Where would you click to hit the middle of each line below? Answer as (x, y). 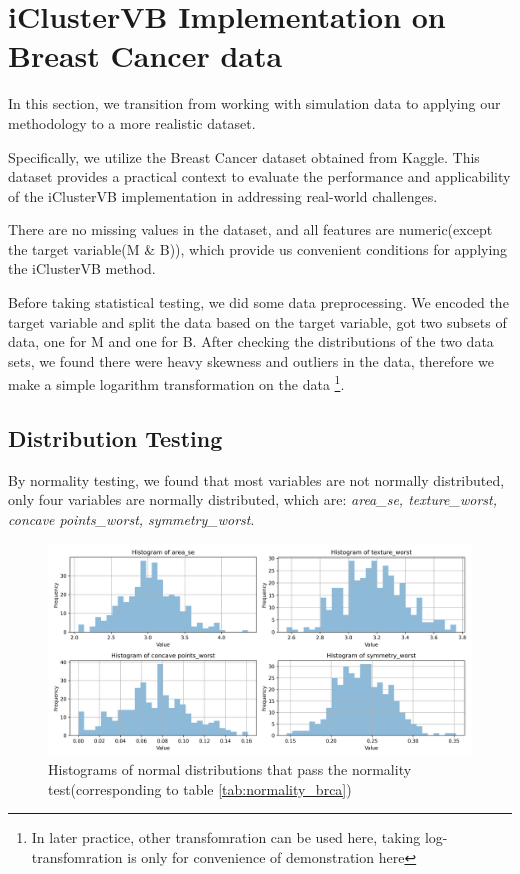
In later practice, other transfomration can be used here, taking (226, 837)
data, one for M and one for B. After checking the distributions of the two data (251, 341)
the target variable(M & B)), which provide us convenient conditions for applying (258, 248)
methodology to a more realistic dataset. (132, 122)
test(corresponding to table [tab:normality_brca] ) (200, 788)
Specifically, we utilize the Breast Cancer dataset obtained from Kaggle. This (244, 156)
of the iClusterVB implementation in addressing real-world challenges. (223, 195)
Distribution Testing (115, 438)
